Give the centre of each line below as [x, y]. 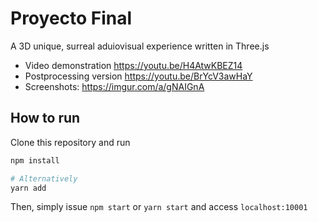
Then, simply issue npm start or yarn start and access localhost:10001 [159, 207]
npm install [35, 160]
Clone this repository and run [70, 142]
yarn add [28, 188]
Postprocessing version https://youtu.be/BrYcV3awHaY [138, 76]
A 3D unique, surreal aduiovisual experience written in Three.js [140, 46]
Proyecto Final [71, 18]
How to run [45, 118]
